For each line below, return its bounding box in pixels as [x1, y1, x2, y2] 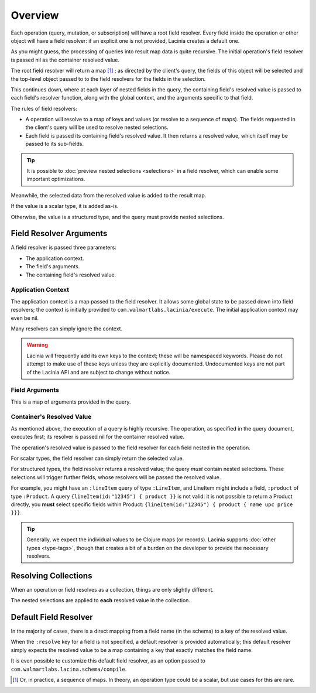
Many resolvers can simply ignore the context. [11, 325, 123, 332]
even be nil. [11, 314, 39, 322]
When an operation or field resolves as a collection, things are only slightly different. [11, 586, 214, 593]
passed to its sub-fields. [25, 141, 84, 148]
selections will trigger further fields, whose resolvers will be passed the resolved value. [11, 473, 221, 480]
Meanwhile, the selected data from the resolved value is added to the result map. [11, 192, 207, 199]
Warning [26, 342, 48, 349]
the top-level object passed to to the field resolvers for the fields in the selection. [11, 75, 206, 82]
